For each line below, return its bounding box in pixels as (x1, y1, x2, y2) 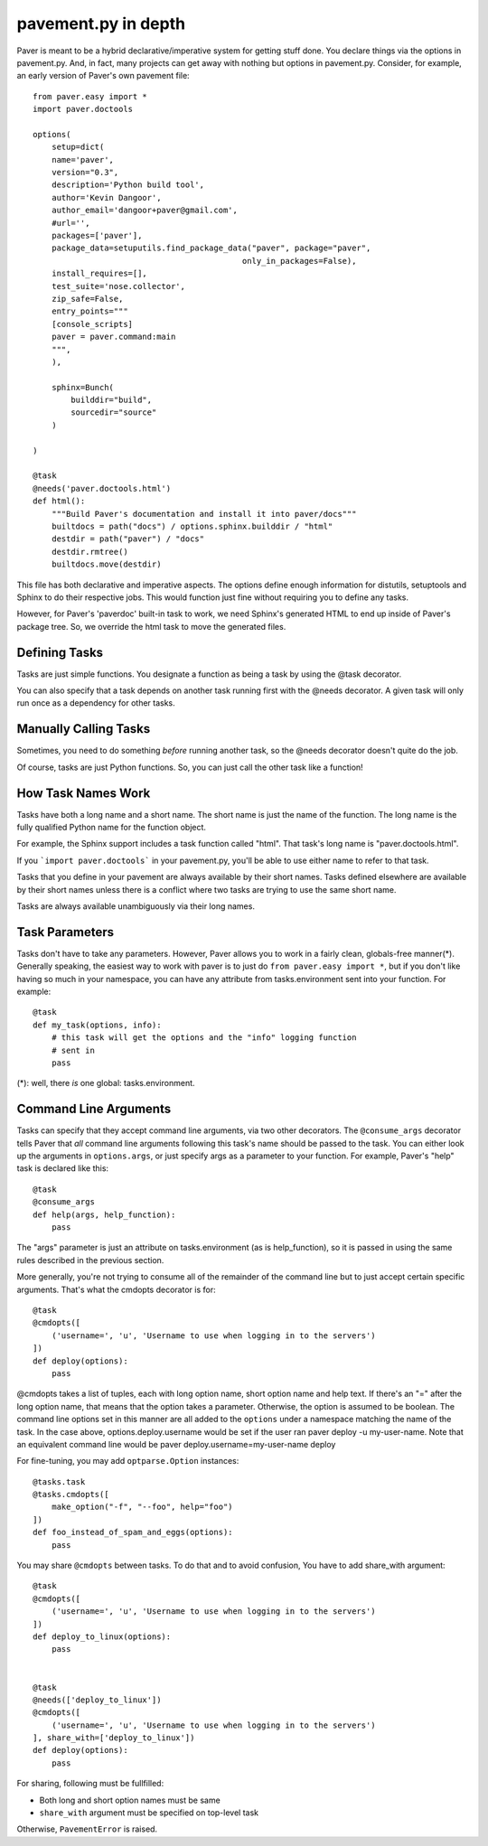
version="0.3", (51, 167, 119, 178)
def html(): (33, 496, 86, 506)
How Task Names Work (16, 785, 151, 801)
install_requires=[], (51, 268, 148, 279)
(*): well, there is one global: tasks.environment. (16, 1078, 195, 1089)
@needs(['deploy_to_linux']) (33, 1694, 162, 1705)
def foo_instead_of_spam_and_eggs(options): (33, 1527, 234, 1538)
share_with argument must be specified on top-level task (39, 1807, 259, 1818)
